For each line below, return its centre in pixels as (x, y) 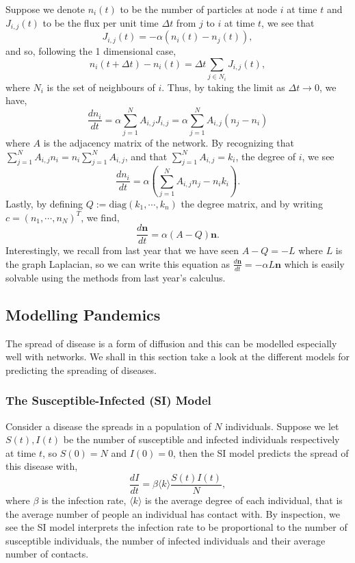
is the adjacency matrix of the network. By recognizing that (169, 142)
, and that (146, 156)
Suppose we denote (45, 9)
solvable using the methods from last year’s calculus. (116, 277)
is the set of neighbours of (101, 87)
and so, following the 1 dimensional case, (91, 51)
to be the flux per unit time (101, 22)
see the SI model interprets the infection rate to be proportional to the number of (176, 527)
